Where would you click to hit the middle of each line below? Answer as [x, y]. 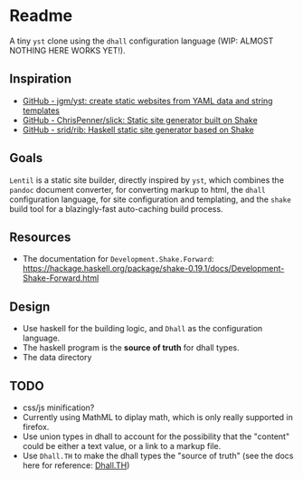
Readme [41, 16]
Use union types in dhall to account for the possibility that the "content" [156, 436]
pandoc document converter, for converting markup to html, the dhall [137, 189]
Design [30, 307]
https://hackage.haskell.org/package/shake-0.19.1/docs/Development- [153, 269]
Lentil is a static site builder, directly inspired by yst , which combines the [147, 180]
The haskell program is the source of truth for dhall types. [131, 348]
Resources [40, 237]
